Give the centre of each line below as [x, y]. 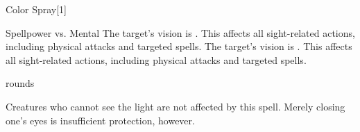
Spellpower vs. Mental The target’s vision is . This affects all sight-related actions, [180, 32]
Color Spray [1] [36, 9]
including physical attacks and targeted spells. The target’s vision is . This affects [179, 46]
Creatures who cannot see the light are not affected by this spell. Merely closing [175, 106]
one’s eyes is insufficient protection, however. [100, 120]
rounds [20, 83]
